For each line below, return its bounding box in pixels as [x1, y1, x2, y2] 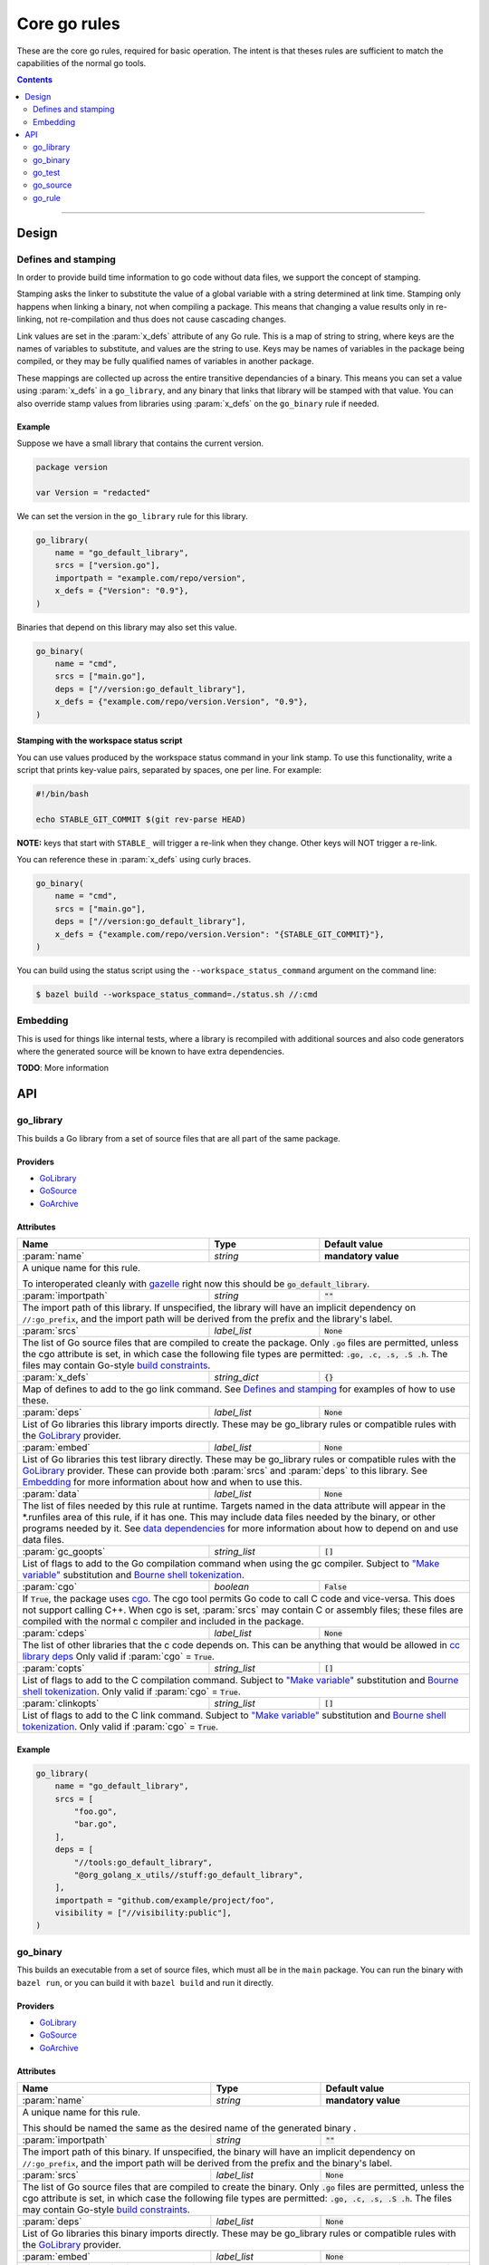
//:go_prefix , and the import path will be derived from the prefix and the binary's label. [22, 2157, 393, 2170]
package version [35, 462, 109, 472]
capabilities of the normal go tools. [16, 57, 147, 68]
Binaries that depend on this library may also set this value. [16, 622, 237, 632]
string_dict [214, 1371, 259, 1383]
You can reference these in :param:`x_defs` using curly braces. [16, 854, 252, 865]
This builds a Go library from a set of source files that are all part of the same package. [16, 1132, 341, 1143]
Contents [16, 74, 53, 85]
